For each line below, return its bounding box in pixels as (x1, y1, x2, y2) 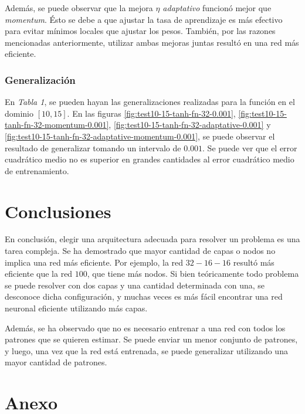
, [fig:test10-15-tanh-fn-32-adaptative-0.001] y (109, 118, 271, 131)
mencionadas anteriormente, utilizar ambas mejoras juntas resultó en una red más (5, 36, 299, 48)
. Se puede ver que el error (202, 141, 297, 154)
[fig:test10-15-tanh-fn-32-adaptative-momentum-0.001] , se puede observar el (5, 130, 275, 142)
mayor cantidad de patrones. (5, 356, 107, 368)
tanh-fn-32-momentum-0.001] (5, 118, 109, 131)
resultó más (233, 256, 274, 268)
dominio (5, 107, 34, 119)
